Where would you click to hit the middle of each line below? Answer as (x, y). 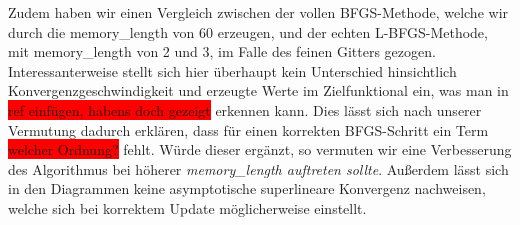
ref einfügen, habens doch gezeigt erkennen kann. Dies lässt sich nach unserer (245, 109)
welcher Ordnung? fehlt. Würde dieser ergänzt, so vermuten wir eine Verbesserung (260, 149)
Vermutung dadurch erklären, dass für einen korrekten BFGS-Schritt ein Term (248, 129)
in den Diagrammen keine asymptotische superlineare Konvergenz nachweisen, (247, 188)
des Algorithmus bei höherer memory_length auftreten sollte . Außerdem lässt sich (258, 168)
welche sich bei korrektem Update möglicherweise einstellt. (187, 207)
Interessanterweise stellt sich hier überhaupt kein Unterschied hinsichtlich (232, 70)
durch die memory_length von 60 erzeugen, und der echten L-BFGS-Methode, (248, 31)
